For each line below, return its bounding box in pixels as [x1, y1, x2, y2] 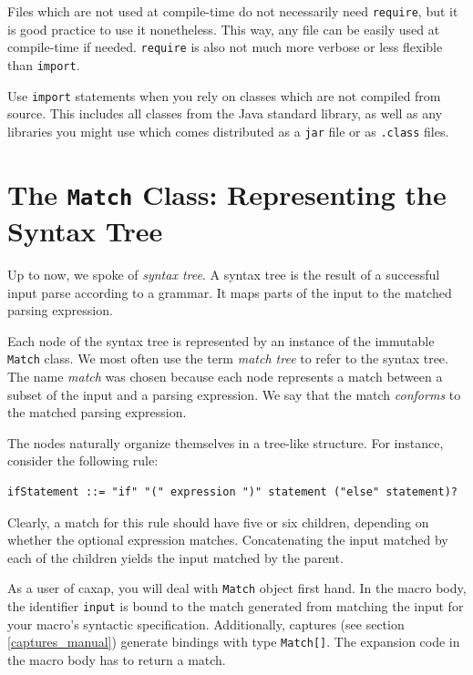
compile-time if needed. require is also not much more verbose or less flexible [7, 37, 443, 56]
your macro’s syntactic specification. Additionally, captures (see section [7, 614, 405, 633]
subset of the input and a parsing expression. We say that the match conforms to [7, 384, 461, 404]
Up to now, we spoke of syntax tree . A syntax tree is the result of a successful [7, 264, 440, 283]
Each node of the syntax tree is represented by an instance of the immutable [7, 331, 435, 350]
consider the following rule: [7, 451, 159, 470]
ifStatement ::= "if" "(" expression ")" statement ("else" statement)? [7, 485, 458, 498]
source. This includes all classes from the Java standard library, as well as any [7, 104, 443, 123]
